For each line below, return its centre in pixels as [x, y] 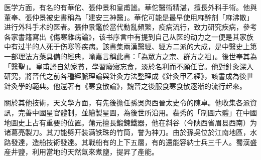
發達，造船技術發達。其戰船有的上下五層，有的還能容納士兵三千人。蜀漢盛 [134, 142]
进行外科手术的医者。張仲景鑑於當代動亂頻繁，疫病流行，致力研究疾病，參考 [130, 27]
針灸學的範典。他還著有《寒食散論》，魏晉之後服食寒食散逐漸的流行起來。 [125, 86]
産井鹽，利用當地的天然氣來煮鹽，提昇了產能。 [81, 152]
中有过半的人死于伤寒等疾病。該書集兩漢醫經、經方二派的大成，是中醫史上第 [130, 46]
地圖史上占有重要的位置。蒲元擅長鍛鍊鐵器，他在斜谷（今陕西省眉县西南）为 [130, 122]
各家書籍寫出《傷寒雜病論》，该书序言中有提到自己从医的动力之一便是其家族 [129, 36]
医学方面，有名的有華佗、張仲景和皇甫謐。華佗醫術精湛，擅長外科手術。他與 [130, 7]
